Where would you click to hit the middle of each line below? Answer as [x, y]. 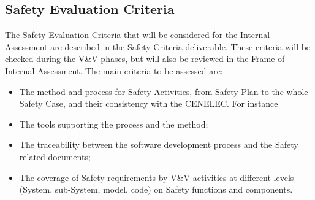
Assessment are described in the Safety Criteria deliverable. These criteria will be [158, 46]
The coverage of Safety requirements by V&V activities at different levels [157, 177]
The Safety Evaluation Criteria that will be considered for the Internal [138, 35]
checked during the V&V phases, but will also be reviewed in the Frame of [145, 59]
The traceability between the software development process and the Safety [159, 144]
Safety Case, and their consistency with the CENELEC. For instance [149, 103]
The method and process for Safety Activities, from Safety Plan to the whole [164, 91]
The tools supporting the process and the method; [114, 124]
